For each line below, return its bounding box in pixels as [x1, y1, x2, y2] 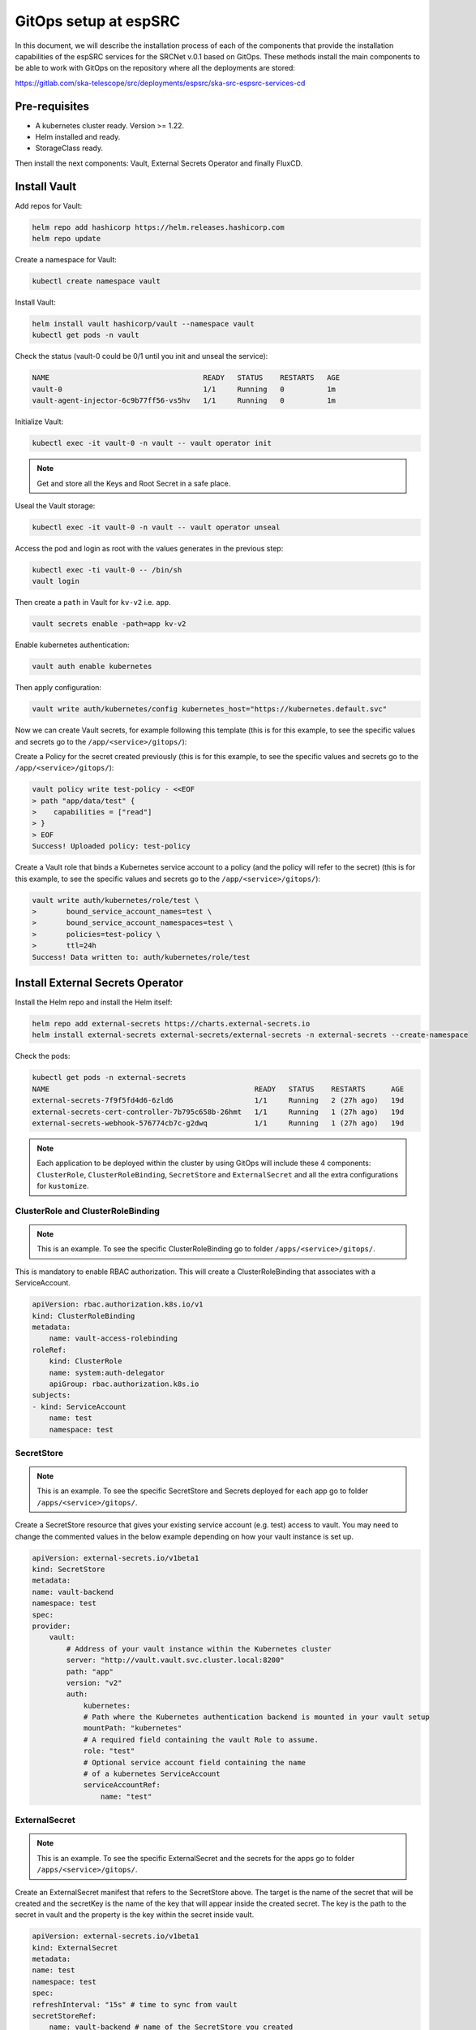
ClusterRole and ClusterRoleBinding [15, 1205, 160, 1216]
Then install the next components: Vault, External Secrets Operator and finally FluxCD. [15, 158, 303, 168]
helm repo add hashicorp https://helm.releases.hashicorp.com [32, 222, 285, 231]
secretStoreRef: [32, 2011, 97, 2021]
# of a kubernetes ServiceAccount [83, 1769, 221, 1778]
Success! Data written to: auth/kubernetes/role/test [32, 952, 251, 961]
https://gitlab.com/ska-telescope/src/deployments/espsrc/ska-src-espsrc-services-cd [15, 78, 306, 88]
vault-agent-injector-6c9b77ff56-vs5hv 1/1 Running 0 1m [32, 396, 337, 405]
